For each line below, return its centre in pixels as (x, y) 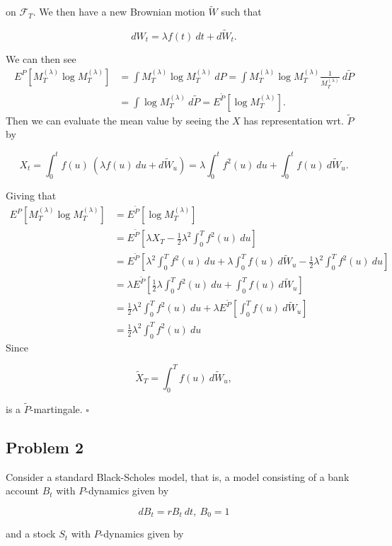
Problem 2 (45, 447)
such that (241, 12)
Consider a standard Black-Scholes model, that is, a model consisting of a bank (178, 476)
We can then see (41, 59)
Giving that (31, 196)
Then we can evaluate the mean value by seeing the (117, 120)
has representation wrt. (294, 120)
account (23, 490)
